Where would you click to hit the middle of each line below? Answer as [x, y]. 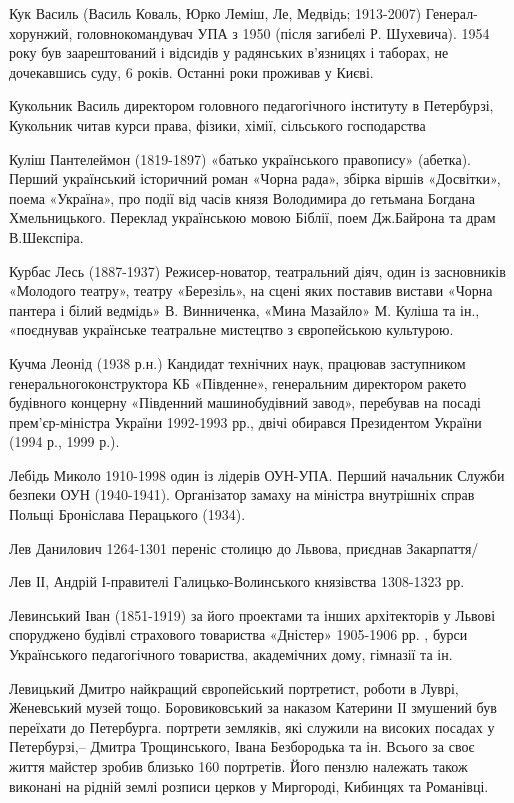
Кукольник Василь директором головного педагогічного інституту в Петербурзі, [251, 105]
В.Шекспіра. [46, 236]
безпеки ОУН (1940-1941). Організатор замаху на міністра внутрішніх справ [242, 494]
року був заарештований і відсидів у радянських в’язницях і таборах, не [229, 52]
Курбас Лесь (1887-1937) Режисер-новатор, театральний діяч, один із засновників [257, 270]
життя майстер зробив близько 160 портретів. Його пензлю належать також [238, 766]
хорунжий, [41, 32]
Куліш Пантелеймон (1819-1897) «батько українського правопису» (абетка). [240, 158]
